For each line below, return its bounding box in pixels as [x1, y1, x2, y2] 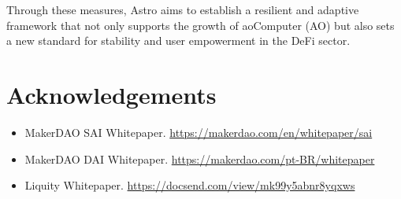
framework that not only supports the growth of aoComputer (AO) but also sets [6, 17, 395, 33]
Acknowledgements [6, 78, 217, 110]
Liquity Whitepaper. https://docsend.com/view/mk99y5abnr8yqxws [24, 177, 355, 193]
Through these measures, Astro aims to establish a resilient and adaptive [6, 2, 359, 17]
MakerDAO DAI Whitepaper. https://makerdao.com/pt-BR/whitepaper [24, 150, 375, 167]
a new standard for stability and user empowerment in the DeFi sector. [6, 32, 351, 49]
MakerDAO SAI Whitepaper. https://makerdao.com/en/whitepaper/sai [24, 123, 373, 140]
